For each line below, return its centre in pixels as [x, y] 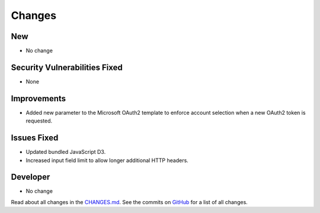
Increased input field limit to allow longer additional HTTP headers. [107, 160]
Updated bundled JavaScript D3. [66, 152]
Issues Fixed [35, 138]
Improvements [39, 99]
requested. [39, 121]
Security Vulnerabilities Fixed [67, 67]
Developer [31, 177]
